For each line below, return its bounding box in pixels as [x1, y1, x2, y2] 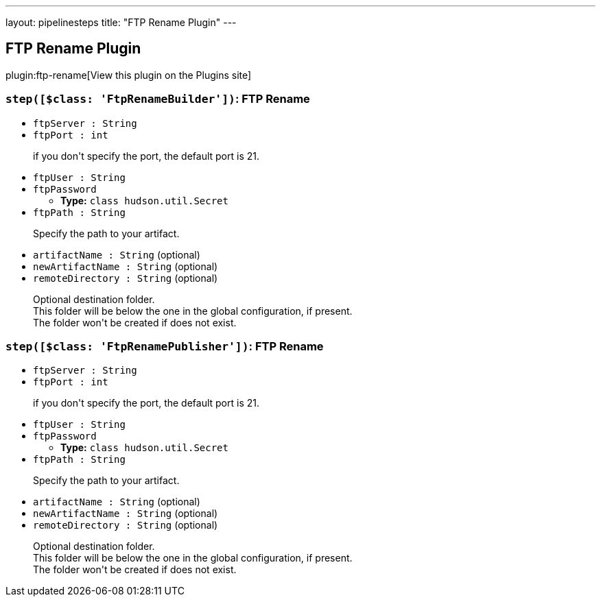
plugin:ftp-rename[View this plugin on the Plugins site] [5, 69, 252, 81]
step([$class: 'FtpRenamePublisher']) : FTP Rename [5, 339, 324, 353]
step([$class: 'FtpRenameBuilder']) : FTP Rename [5, 92, 310, 106]
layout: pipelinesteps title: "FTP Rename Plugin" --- [5, 16, 237, 28]
